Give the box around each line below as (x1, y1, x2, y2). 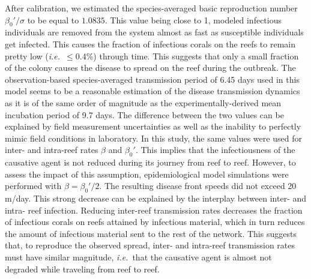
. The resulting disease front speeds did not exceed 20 (99, 179, 297, 192)
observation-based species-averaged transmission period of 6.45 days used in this (5, 73, 300, 85)
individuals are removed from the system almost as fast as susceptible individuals (5, 26, 304, 38)
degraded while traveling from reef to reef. (5, 262, 160, 275)
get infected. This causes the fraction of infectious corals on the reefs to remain (5, 37, 295, 50)
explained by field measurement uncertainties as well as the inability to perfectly (5, 120, 301, 133)
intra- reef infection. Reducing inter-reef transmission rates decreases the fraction (5, 203, 303, 216)
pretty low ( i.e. (5, 49, 61, 62)
